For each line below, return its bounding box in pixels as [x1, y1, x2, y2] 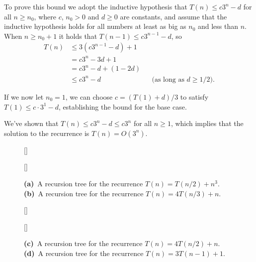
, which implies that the [171, 118, 244, 129]
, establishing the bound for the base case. [59, 101, 187, 112]
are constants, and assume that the [120, 11, 227, 21]
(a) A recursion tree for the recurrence [24, 178, 143, 188]
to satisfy [180, 92, 209, 102]
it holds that [59, 30, 97, 41]
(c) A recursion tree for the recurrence [24, 238, 143, 249]
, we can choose [65, 92, 113, 102]
